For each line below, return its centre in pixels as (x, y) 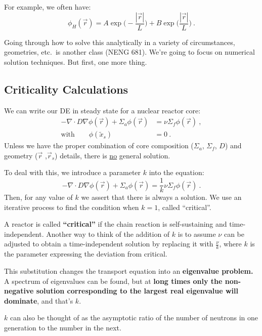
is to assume (197, 234)
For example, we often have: (48, 7)
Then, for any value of (38, 197)
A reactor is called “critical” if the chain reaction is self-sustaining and (116, 224)
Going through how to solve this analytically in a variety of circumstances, (120, 42)
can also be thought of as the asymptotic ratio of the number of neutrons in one (134, 318)
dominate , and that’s (39, 300)
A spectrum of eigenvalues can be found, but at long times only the (113, 281)
